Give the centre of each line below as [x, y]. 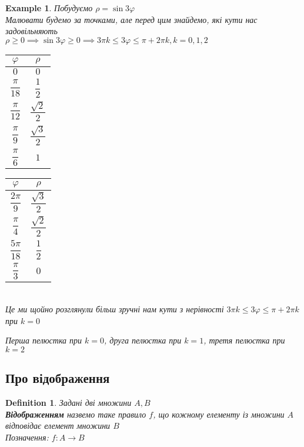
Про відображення [58, 378]
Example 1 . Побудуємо [49, 8]
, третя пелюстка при [244, 340]
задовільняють [31, 31]
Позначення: [27, 437]
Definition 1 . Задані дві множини [69, 402]
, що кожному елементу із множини [219, 414]
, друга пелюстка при [143, 340]
